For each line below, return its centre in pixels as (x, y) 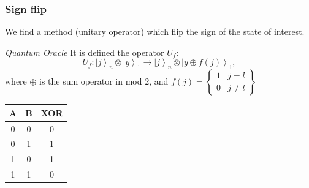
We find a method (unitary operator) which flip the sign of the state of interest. (155, 32)
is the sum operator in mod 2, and (104, 81)
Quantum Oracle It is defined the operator (85, 52)
